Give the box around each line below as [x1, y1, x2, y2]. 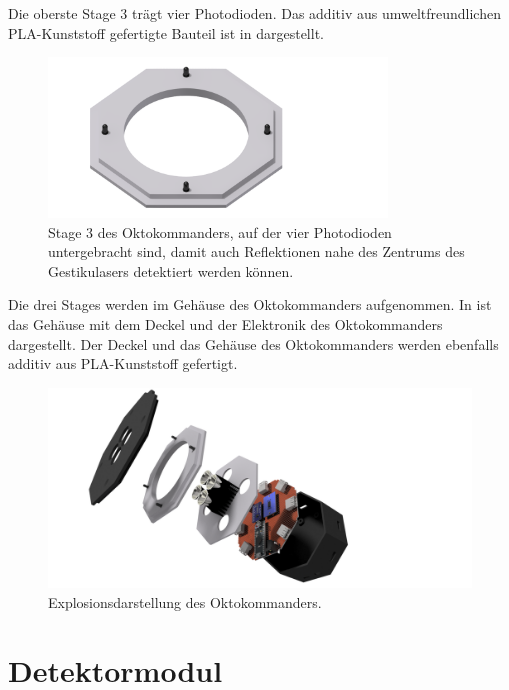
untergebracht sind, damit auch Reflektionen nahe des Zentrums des [48, 241, 465, 262]
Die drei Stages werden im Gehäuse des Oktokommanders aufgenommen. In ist [8, 294, 492, 315]
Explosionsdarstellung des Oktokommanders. [48, 591, 322, 612]
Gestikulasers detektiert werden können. [48, 260, 294, 281]
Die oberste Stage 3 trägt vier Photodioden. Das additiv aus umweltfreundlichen [8, 3, 501, 23]
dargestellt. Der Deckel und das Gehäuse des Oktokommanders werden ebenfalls [8, 333, 499, 354]
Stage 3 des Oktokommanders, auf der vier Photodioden [48, 221, 392, 242]
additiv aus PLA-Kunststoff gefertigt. [8, 353, 238, 374]
